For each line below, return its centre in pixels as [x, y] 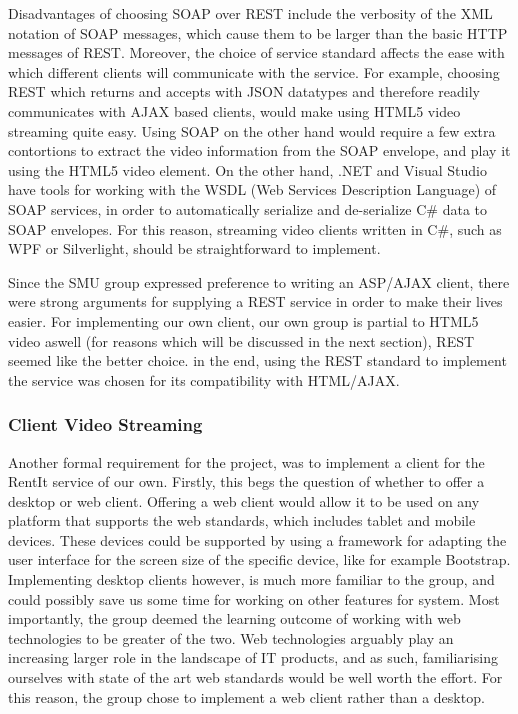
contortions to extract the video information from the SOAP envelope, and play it [259, 150]
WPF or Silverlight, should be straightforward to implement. [194, 248]
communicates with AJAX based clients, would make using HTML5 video [234, 110]
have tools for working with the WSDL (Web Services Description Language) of [252, 189]
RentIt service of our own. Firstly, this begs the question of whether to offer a [246, 481]
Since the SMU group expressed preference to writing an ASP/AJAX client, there [259, 281]
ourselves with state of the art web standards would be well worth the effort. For [255, 677]
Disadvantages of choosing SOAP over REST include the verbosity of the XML [250, 13]
